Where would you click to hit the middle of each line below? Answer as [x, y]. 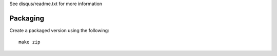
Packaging [27, 18]
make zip [29, 42]
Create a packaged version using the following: [60, 30]
